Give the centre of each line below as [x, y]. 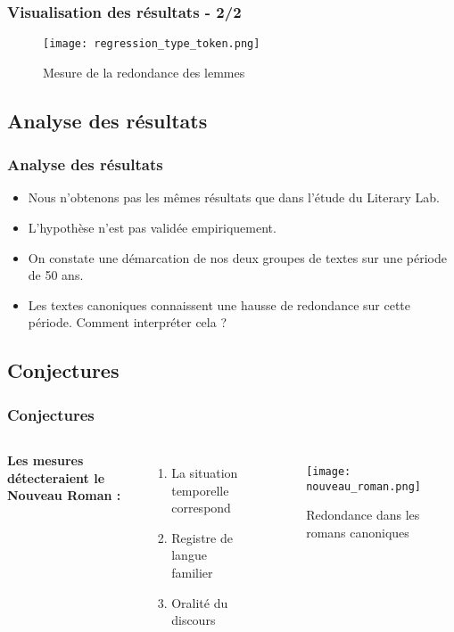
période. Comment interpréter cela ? [127, 322]
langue [189, 555]
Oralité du [200, 602]
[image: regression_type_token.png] [152, 44]
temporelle [200, 490]
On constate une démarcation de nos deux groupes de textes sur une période [237, 257]
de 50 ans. [56, 275]
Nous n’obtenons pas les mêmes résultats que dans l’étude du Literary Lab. [234, 197]
